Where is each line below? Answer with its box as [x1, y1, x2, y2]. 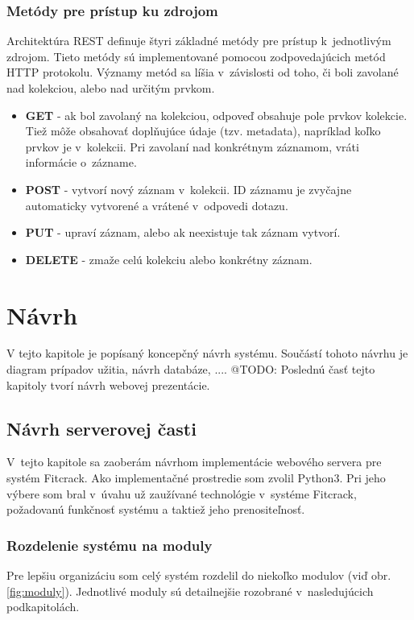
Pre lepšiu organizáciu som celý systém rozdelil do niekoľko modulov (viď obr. [6, 567, 391, 584]
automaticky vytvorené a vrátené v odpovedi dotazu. [25, 196, 288, 213]
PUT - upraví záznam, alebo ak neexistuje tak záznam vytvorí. [25, 224, 341, 241]
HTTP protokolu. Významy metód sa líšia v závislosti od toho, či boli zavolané [6, 64, 399, 81]
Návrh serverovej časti [6, 415, 197, 440]
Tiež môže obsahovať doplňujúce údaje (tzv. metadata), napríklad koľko [25, 122, 381, 139]
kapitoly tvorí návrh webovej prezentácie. [6, 376, 210, 393]
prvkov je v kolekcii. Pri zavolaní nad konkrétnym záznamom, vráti [25, 138, 359, 155]
